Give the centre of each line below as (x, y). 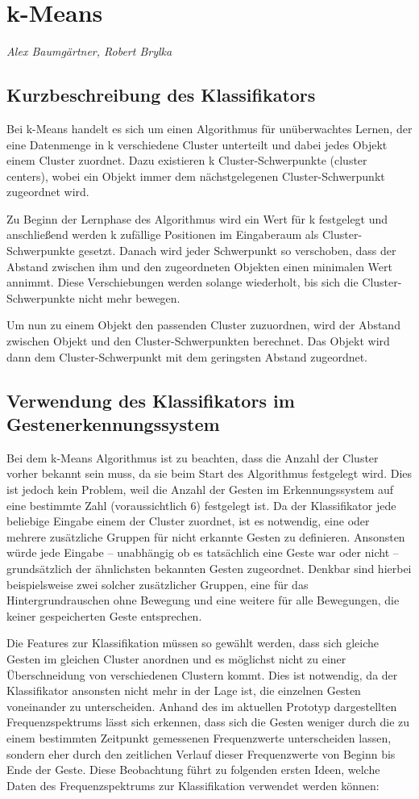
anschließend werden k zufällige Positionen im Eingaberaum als (163, 234)
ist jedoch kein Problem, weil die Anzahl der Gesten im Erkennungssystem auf (200, 489)
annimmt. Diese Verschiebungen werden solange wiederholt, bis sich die (183, 282)
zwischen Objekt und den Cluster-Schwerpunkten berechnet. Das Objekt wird (198, 341)
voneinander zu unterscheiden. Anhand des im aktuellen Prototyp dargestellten (202, 706)
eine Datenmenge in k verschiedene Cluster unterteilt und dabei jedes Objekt (197, 144)
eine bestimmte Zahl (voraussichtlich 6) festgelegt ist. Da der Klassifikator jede (201, 505)
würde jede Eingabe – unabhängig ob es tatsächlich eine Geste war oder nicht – (203, 552)
